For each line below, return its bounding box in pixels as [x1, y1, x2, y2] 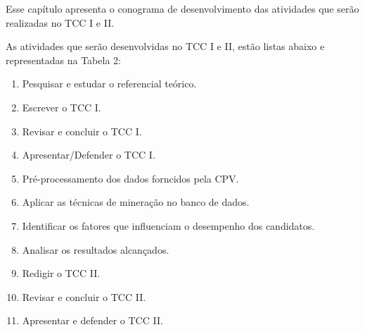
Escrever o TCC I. [22, 99, 101, 114]
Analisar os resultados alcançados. [22, 242, 169, 257]
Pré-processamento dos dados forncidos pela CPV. [22, 171, 239, 185]
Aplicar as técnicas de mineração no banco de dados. [22, 195, 250, 209]
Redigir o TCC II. [22, 266, 101, 281]
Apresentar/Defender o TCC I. [22, 147, 155, 162]
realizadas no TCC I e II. [6, 15, 115, 30]
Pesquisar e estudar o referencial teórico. [22, 76, 197, 91]
